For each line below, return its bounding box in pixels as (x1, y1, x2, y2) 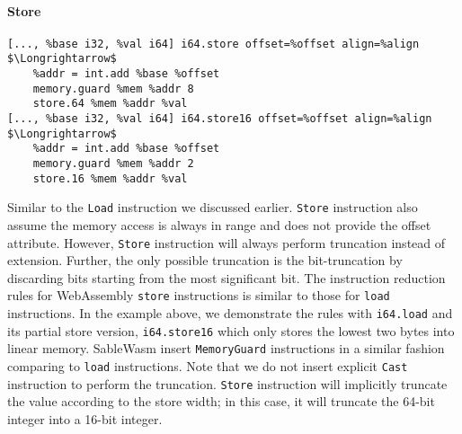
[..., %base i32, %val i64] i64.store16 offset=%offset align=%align (7, 112, 432, 126)
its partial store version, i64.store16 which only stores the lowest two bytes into (7, 321, 455, 340)
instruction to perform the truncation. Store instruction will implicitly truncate (7, 374, 448, 393)
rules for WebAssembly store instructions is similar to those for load (7, 286, 390, 305)
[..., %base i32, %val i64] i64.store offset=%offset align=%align (7, 37, 420, 50)
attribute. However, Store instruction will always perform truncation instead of (7, 233, 446, 252)
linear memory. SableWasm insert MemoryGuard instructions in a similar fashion (7, 339, 445, 358)
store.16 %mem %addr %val (32, 172, 188, 185)
